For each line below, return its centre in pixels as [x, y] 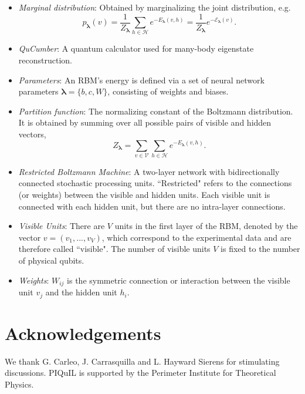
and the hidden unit [81, 292]
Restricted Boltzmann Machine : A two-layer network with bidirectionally [149, 171]
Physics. [19, 384]
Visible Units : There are [62, 226]
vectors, [32, 134]
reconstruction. [45, 60]
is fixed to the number [260, 249]
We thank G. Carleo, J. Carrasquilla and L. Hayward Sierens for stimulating [142, 361]
